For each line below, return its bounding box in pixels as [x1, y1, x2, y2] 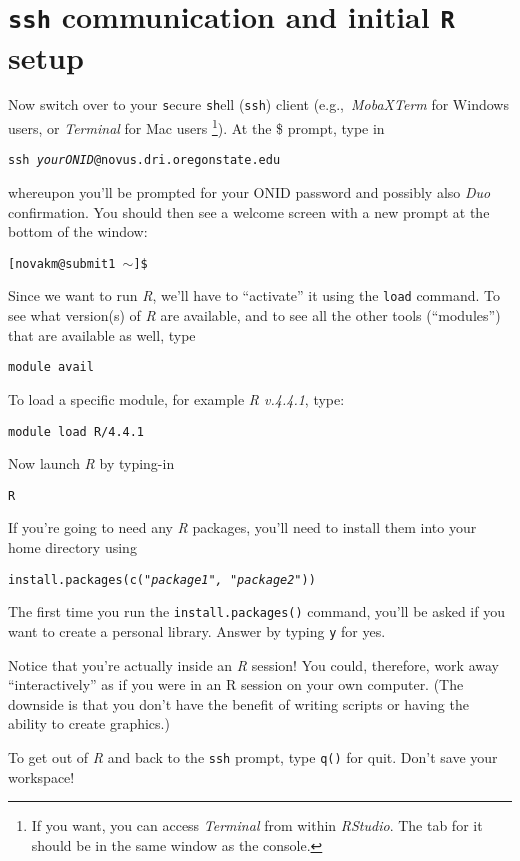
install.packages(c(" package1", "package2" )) [8, 572, 316, 587]
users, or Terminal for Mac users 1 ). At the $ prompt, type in [8, 115, 385, 138]
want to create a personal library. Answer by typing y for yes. [8, 620, 386, 641]
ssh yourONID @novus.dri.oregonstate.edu [8, 153, 281, 168]
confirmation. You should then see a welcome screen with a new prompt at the [8, 201, 490, 222]
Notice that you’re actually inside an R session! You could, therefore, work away [8, 654, 499, 675]
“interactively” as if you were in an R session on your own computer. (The [8, 674, 464, 695]
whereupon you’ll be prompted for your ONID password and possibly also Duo [8, 182, 491, 202]
